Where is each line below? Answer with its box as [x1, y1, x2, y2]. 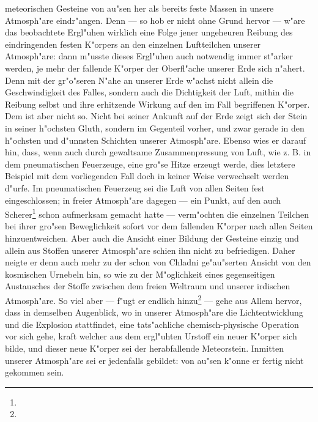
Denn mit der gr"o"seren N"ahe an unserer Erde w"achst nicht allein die [5, 73, 273, 86]
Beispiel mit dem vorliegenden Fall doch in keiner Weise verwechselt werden [5, 169, 289, 182]
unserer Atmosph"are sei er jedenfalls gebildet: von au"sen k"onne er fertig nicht [5, 354, 304, 366]
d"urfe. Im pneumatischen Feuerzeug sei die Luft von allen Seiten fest [5, 181, 265, 194]
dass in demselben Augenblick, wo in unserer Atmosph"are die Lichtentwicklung [5, 306, 303, 319]
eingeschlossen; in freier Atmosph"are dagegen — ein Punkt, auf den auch [5, 193, 281, 206]
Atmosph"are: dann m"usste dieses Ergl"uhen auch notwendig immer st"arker [5, 50, 293, 62]
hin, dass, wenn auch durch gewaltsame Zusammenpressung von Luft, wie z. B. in [5, 146, 311, 158]
